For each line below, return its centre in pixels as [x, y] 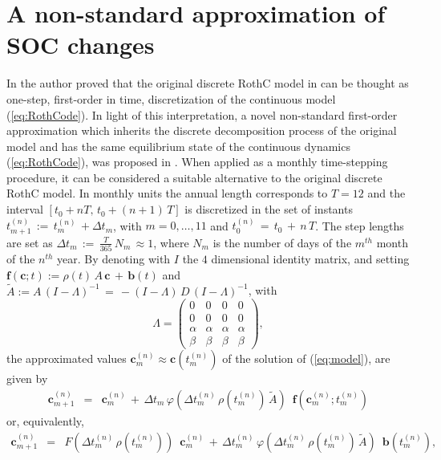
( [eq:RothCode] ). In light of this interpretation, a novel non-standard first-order [202, 114]
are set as [30, 242]
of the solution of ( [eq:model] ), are [306, 358]
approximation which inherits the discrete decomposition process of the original [202, 130]
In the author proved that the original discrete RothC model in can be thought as [208, 83]
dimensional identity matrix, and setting [310, 259]
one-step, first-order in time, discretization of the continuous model [171, 98]
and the [386, 193]
